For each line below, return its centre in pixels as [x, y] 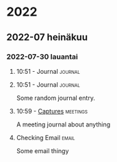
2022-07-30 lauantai [42, 57]
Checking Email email [45, 137]
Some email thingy [42, 150]
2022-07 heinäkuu [47, 37]
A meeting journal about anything [63, 124]
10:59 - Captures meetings [52, 111]
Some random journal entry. [55, 98]
